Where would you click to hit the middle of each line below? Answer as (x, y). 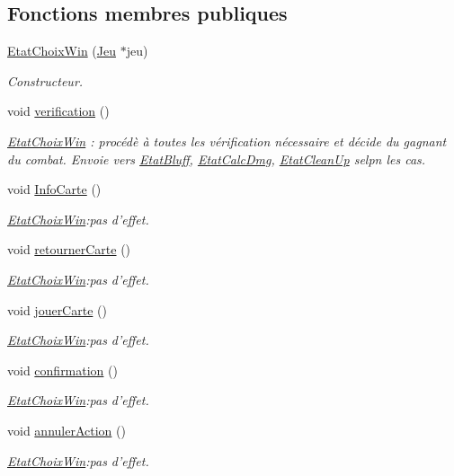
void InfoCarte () (54, 189)
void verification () (58, 111)
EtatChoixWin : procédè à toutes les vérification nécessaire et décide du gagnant (227, 141)
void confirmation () (62, 370)
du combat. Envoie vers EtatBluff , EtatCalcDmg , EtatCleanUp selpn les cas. (217, 159)
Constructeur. (45, 80)
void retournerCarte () (69, 249)
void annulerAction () (67, 430)
